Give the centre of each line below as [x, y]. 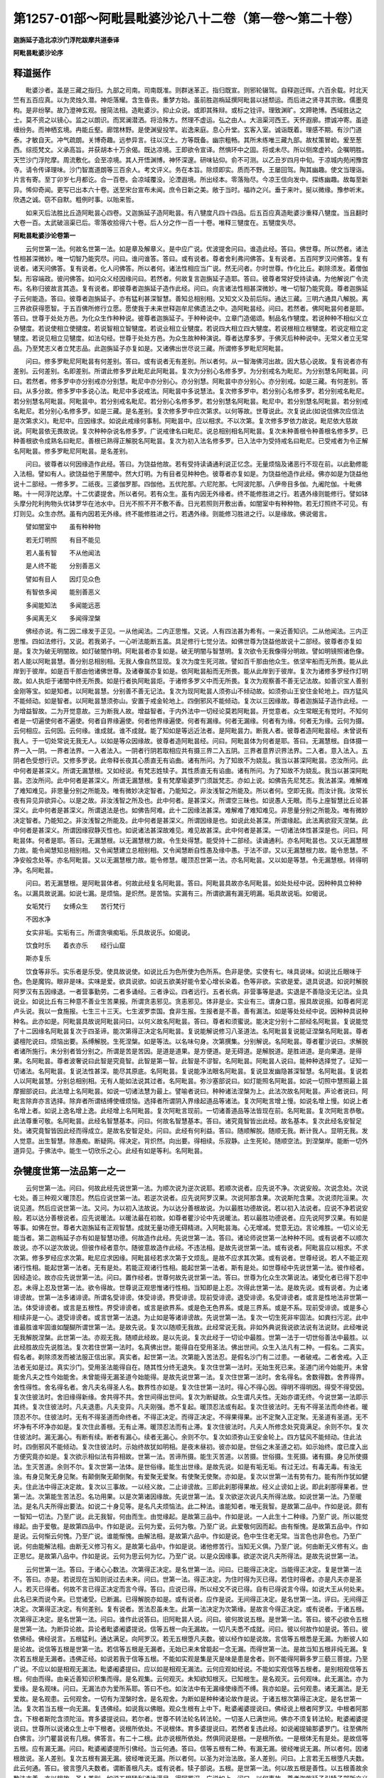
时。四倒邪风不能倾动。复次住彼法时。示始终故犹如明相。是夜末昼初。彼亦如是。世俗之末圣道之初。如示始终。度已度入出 [191, 1447]
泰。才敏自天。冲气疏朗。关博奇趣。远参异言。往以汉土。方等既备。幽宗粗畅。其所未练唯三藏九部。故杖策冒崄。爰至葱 [187, 139]
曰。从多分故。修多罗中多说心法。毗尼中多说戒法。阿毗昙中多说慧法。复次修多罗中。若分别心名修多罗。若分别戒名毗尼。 [191, 391]
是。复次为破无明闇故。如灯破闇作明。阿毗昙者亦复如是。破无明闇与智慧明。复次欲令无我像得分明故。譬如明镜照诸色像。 [191, 651]
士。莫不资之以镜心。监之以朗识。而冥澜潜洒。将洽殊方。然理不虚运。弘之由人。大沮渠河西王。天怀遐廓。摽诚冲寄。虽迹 [191, 120]
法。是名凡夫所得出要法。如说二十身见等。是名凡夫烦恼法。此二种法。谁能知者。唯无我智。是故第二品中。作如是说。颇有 [191, 1506]
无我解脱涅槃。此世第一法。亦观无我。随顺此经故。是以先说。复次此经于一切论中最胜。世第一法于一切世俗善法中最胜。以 [191, 1337]
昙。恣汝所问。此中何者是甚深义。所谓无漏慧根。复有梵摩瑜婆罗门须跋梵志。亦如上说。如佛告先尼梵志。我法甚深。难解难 [191, 781]
